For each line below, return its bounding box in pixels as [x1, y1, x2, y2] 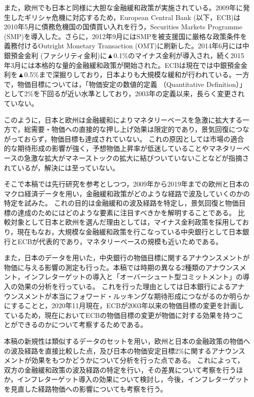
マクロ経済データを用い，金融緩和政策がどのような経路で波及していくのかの [4, 188, 250, 198]
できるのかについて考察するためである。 [17, 319, 148, 330]
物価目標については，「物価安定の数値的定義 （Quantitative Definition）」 [17, 79, 246, 89]
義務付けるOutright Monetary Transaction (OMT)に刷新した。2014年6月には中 [4, 41, 250, 51]
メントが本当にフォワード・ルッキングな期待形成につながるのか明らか [24, 291, 250, 301]
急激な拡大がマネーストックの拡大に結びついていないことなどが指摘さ [24, 152, 249, 163]
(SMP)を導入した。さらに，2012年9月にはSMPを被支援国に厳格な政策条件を [4, 31, 247, 41]
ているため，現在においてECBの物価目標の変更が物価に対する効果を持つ [4, 310, 237, 320]
